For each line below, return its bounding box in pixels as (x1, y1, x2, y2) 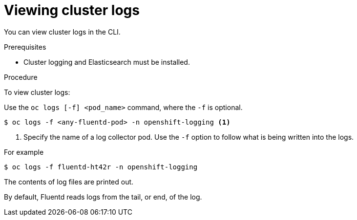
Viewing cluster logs (4, 2, 140, 18)
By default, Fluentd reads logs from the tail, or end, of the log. (4, 192, 202, 201)
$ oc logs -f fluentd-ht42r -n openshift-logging (4, 163, 198, 171)
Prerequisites (4, 42, 46, 51)
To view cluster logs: (4, 88, 70, 96)
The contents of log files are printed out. (4, 177, 134, 186)
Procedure (4, 73, 38, 81)
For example (4, 147, 44, 156)
